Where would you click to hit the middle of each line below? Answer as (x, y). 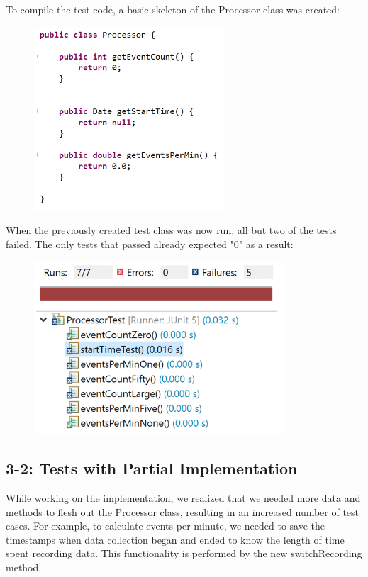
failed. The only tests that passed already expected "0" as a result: (150, 243)
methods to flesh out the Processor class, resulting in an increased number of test (183, 511)
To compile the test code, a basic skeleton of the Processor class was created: (173, 9)
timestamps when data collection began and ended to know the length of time (175, 539)
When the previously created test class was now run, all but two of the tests (171, 230)
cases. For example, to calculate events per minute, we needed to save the (166, 526)
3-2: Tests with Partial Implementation (152, 468)
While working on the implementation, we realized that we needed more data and (183, 498)
